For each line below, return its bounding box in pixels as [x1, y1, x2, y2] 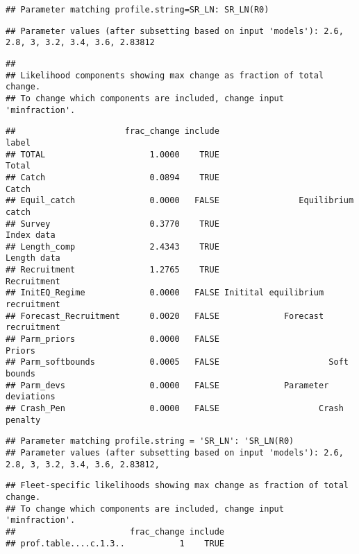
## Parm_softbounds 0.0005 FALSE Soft [6, 357, 349, 367]
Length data [6, 253, 60, 263]
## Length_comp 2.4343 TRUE [6, 241, 219, 252]
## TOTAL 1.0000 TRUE [6, 149, 219, 159]
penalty [6, 415, 41, 425]
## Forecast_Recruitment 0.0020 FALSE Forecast [6, 311, 324, 321]
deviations [6, 392, 56, 402]
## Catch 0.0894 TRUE [6, 172, 219, 182]
